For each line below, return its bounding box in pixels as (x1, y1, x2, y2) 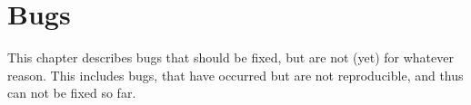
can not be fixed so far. (7, 83, 136, 102)
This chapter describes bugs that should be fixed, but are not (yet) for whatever (7, 48, 454, 67)
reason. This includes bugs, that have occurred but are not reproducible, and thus (7, 65, 464, 84)
